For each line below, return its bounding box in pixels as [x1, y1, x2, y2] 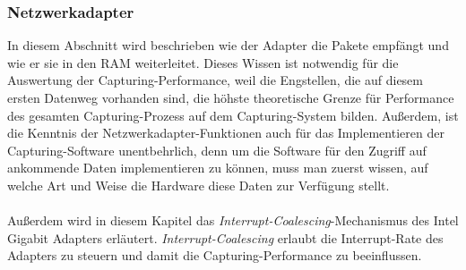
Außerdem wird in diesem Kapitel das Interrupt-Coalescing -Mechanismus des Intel [7, 211, 459, 230]
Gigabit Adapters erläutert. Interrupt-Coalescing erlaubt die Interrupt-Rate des [7, 228, 444, 247]
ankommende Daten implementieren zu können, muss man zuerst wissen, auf [7, 158, 428, 177]
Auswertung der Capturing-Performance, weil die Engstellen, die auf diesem [7, 71, 423, 89]
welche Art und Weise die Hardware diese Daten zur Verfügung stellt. [7, 175, 390, 194]
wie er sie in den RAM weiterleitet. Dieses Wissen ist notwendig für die [7, 53, 399, 72]
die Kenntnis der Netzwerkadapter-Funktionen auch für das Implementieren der [7, 123, 444, 142]
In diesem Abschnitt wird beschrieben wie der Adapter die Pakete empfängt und [7, 36, 449, 55]
